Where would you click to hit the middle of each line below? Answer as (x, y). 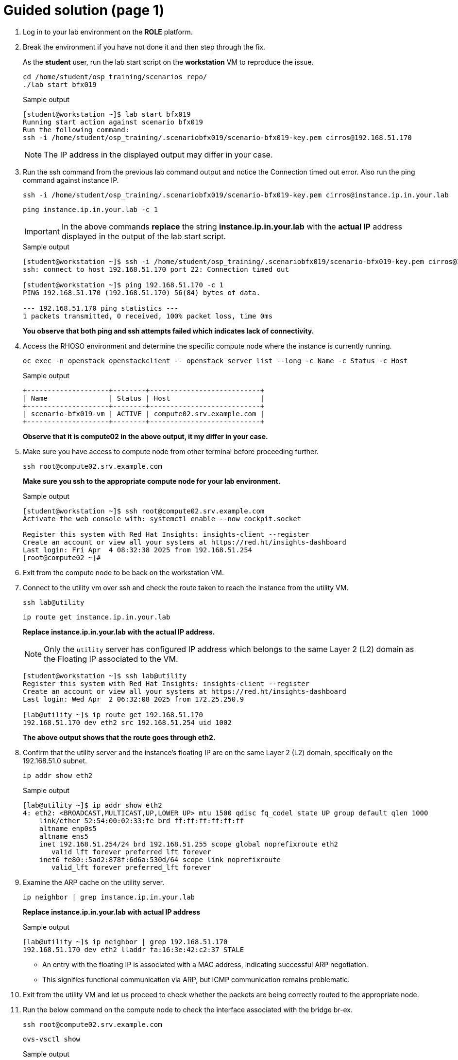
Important (42, 231)
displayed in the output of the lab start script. (144, 236)
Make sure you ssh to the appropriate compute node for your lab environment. (152, 481)
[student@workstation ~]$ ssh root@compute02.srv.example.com (144, 511)
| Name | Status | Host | (144, 398)
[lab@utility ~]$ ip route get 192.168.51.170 (113, 715)
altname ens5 (64, 836)
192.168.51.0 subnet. (55, 760)
